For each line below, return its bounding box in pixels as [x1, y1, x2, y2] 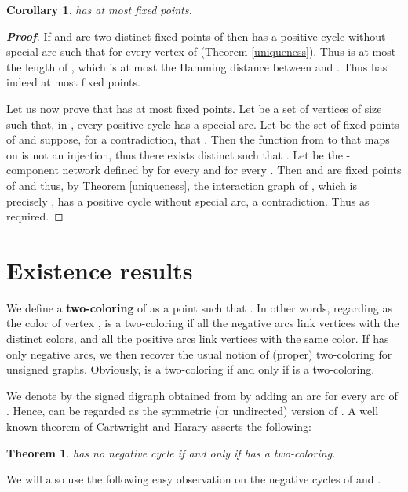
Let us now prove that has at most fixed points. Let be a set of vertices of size [6, 100, 382, 116]
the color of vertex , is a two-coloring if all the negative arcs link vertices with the [6, 315, 399, 331]
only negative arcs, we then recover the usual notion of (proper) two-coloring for [6, 345, 392, 362]
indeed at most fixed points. [6, 74, 140, 90]
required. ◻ [6, 208, 64, 224]
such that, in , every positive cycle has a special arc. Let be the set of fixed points [6, 115, 399, 132]
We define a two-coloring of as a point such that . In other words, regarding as [6, 299, 392, 315]
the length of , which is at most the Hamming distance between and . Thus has [6, 58, 388, 75]
